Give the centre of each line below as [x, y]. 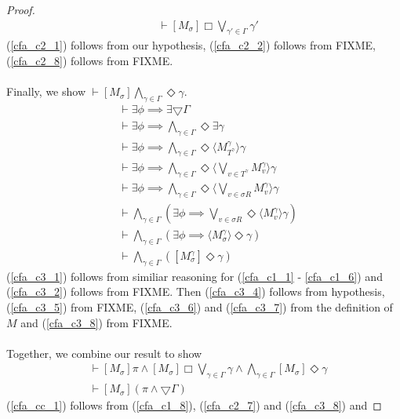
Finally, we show [46, 91]
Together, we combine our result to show [104, 353]
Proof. [21, 9]
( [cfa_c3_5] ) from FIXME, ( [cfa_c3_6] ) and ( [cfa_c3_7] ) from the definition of [200, 307]
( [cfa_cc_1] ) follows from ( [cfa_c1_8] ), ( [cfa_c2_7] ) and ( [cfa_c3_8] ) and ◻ [194, 405]
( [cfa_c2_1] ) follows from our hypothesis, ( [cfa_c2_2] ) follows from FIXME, [191, 45]
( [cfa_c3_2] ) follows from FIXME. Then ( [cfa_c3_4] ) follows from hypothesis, [196, 291]
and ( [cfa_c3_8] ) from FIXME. [96, 322]
